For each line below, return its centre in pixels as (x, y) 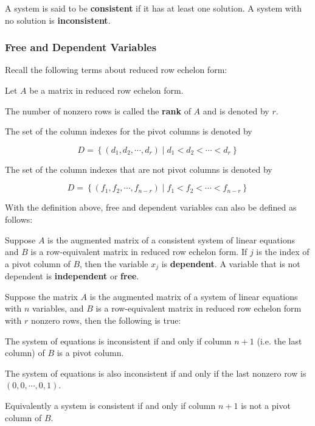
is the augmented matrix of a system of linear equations (194, 296)
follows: (19, 219)
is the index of (283, 252)
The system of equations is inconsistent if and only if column (118, 340)
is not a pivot (266, 405)
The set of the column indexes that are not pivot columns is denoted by (139, 169)
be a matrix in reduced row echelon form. (106, 90)
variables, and (58, 308)
